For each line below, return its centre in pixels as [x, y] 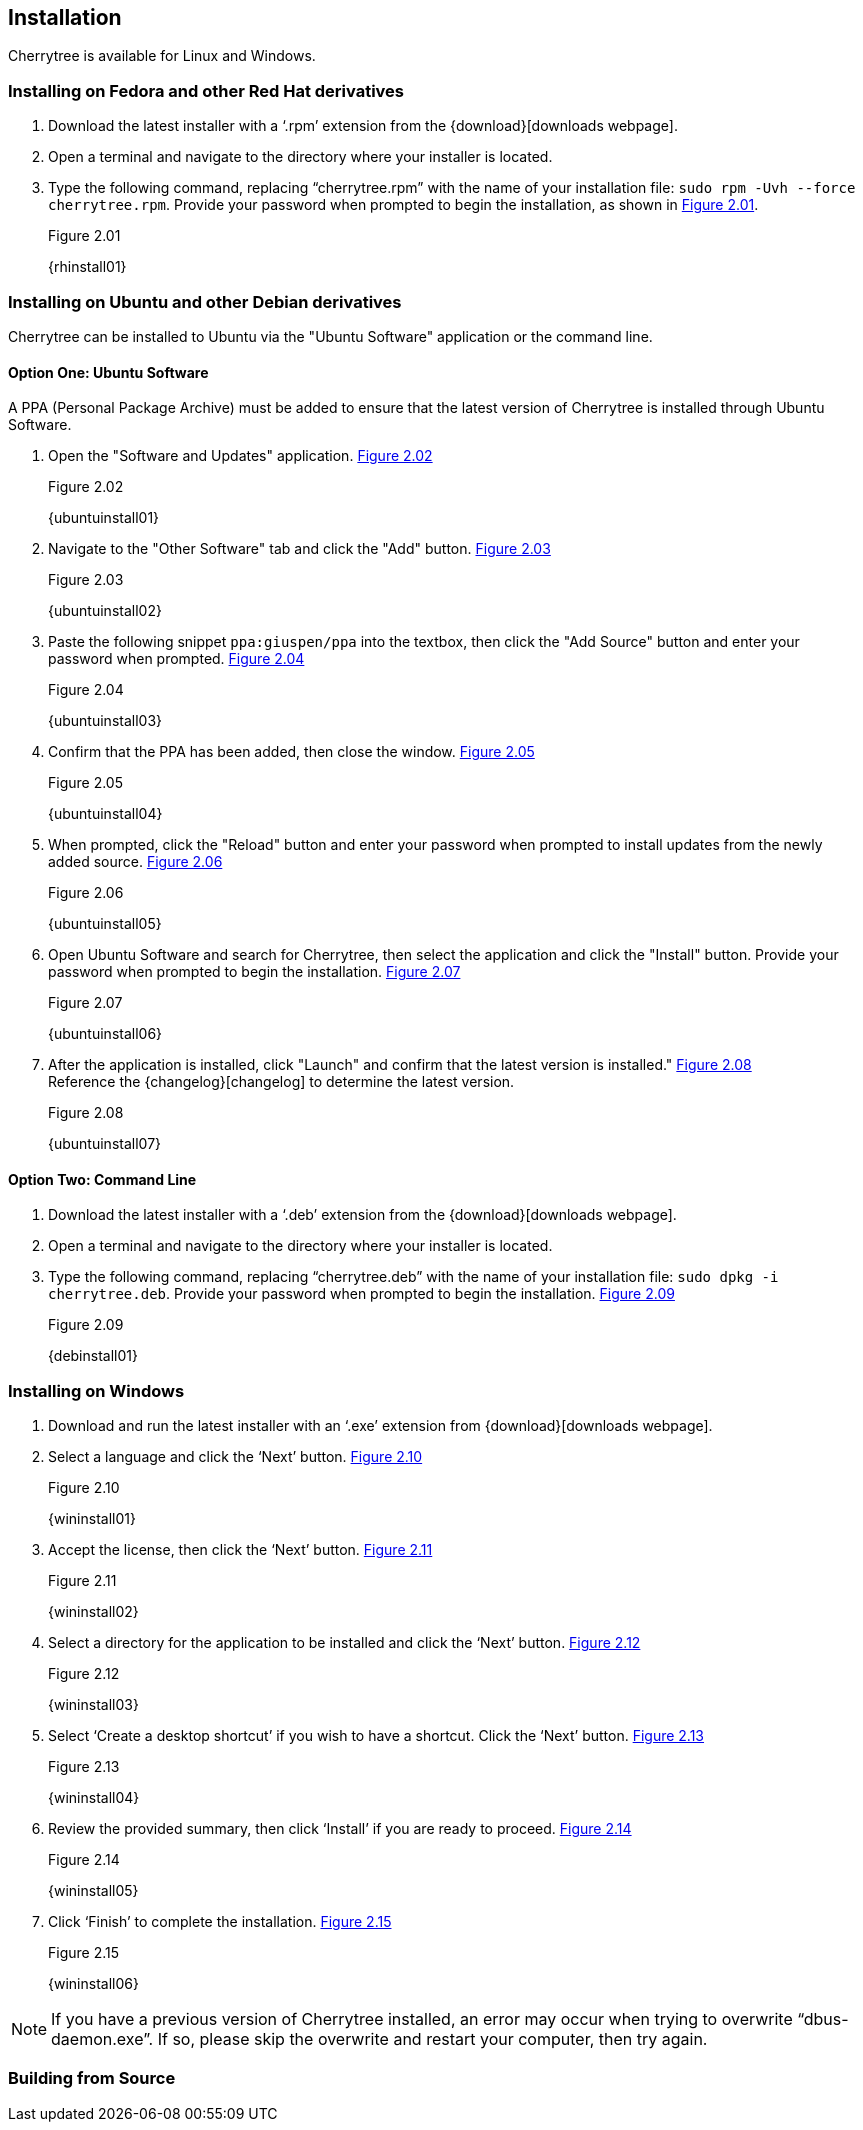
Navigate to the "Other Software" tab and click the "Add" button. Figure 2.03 [299, 549]
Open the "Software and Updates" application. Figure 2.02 [240, 456]
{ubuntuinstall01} [104, 518]
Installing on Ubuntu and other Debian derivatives [205, 301]
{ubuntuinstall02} [105, 611]
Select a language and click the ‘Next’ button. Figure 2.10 [235, 1457]
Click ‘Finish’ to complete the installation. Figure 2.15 [220, 1922]
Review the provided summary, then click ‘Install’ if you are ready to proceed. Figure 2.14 [340, 1829]
